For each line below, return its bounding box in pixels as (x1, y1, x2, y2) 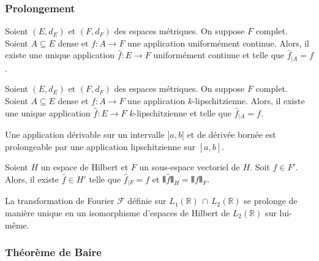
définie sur (127, 194, 167, 207)
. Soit (250, 161, 270, 173)
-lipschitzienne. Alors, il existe (192, 94, 305, 107)
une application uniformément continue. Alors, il (127, 36, 310, 49)
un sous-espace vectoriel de (139, 161, 240, 173)
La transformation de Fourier (5, 194, 114, 207)
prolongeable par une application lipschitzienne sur (5, 140, 196, 153)
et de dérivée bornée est (187, 128, 276, 141)
